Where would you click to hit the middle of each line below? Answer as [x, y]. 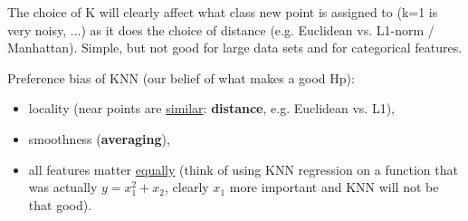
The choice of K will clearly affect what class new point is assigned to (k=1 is [223, 12]
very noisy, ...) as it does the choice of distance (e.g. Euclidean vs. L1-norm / [221, 29]
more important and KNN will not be [334, 187]
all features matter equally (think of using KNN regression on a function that [243, 169]
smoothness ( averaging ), [99, 138]
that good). [60, 204]
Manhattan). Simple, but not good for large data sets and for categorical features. [235, 48]
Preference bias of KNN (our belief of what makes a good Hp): [181, 77]
